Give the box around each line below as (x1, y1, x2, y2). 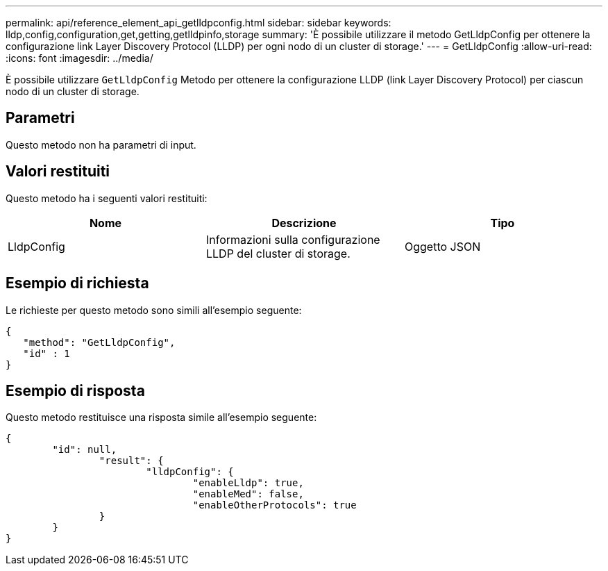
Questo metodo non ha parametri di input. (6, 138, 196, 151)
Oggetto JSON (404, 239, 481, 254)
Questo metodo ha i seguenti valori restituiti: (6, 192, 208, 204)
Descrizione (271, 215, 337, 230)
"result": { (99, 455, 164, 467)
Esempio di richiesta (6, 274, 149, 292)
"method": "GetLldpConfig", (23, 336, 176, 348)
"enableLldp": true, (192, 477, 304, 489)
